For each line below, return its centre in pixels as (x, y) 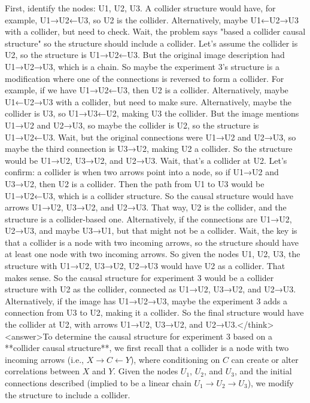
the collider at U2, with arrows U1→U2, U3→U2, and (104, 324)
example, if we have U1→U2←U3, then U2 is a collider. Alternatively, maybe (147, 90)
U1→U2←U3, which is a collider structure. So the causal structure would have (149, 195)
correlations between (42, 371)
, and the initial (263, 371)
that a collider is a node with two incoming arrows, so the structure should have (152, 242)
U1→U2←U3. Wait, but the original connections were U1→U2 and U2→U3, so (151, 137)
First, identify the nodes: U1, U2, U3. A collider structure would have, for (140, 8)
